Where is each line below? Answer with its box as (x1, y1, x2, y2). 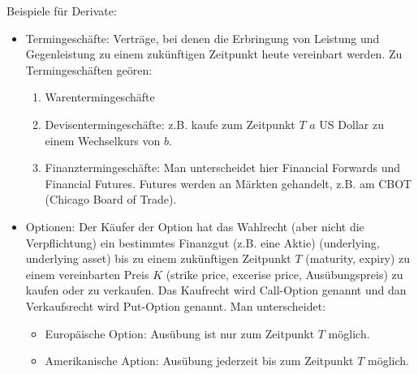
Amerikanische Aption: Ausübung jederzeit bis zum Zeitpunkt (45, 352, 354, 369)
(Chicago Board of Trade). (45, 191, 177, 208)
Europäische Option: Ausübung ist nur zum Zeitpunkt (45, 325, 315, 342)
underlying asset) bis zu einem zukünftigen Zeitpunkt (25, 250, 291, 267)
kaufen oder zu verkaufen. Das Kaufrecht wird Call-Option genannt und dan (25, 282, 407, 299)
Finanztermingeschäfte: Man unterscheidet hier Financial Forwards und (45, 159, 400, 176)
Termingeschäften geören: (25, 61, 153, 78)
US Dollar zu (319, 115, 384, 132)
